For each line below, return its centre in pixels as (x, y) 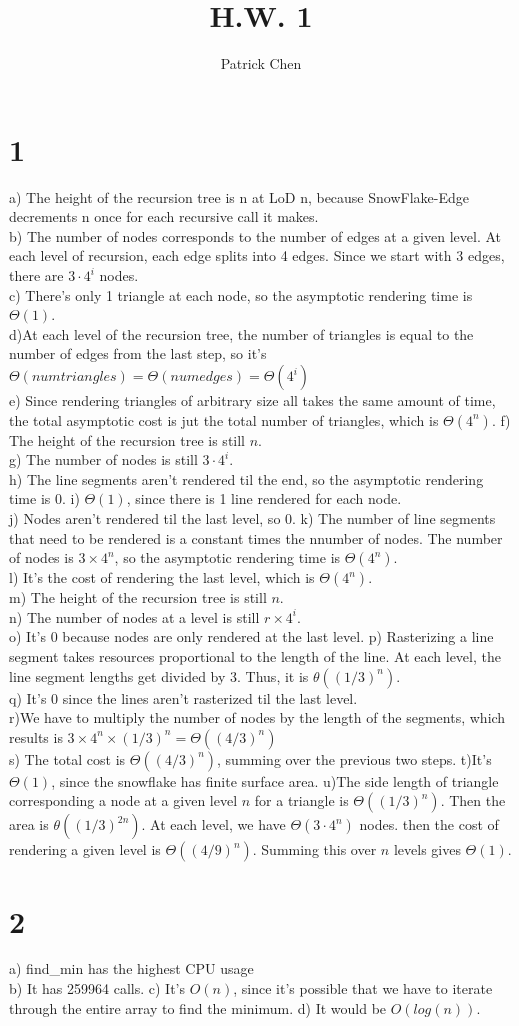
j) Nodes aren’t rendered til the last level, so (145, 517)
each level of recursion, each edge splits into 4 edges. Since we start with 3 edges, (257, 255)
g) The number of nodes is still (103, 459)
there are (36, 275)
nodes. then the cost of (429, 824)
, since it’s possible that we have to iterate (363, 988)
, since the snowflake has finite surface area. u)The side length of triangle (275, 780)
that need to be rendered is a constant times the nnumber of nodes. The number (256, 537)
